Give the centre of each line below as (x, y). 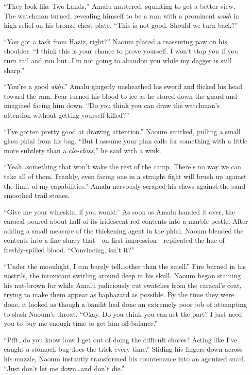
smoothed (18, 195)
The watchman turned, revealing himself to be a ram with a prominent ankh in (122, 15)
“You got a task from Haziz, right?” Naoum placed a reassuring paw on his (116, 41)
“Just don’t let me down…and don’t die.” (64, 368)
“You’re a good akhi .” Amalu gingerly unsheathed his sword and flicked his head (123, 86)
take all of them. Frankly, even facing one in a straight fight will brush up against (125, 176)
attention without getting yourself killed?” (67, 115)
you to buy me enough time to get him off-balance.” (81, 323)
